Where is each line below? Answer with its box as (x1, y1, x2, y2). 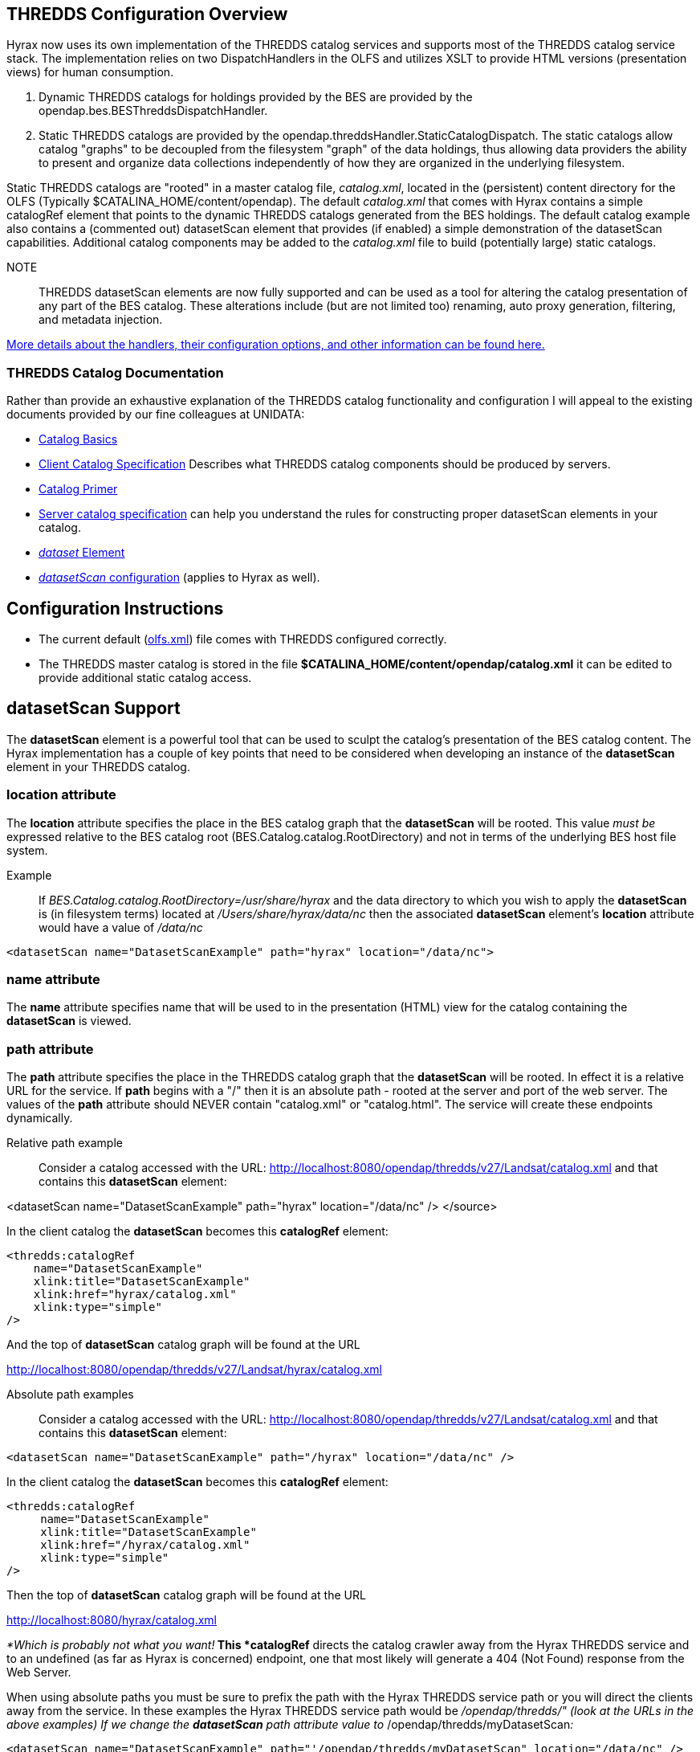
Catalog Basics (39, 432, 118, 447)
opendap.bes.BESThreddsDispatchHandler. (39, 104, 268, 118)
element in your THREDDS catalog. (6, 759, 190, 774)
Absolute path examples (6, 1387, 134, 1402)
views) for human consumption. (6, 65, 174, 80)
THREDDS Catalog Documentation (6, 364, 224, 381)
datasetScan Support (6, 698, 181, 719)
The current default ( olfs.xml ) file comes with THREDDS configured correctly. (39, 632, 447, 647)
